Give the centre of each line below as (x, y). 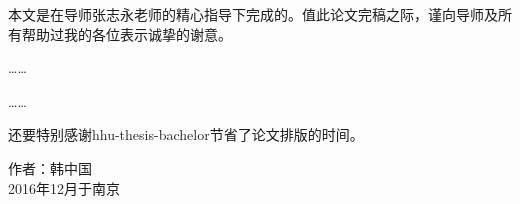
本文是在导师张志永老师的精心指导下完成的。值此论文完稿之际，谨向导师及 (253, 14)
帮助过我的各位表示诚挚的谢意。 (126, 33)
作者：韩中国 (50, 167)
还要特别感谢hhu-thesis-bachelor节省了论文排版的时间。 (186, 134)
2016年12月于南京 (64, 187)
